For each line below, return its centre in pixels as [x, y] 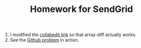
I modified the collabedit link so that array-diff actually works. [73, 35]
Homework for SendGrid [81, 9]
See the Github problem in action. [44, 40]
